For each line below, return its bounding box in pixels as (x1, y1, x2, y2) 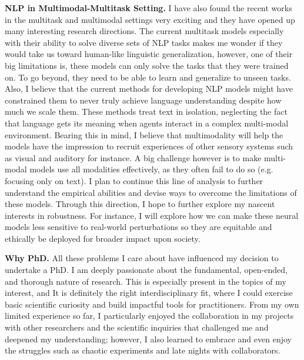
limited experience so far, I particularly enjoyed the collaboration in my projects (5, 309, 294, 322)
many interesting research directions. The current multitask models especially (5, 25, 284, 37)
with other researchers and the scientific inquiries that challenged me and (5, 321, 269, 334)
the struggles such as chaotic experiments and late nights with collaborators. (5, 344, 280, 356)
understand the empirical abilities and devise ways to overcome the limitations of (5, 186, 297, 198)
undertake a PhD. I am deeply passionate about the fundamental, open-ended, (5, 264, 288, 276)
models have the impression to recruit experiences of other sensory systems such (5, 140, 293, 152)
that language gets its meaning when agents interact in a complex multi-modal (5, 116, 289, 129)
